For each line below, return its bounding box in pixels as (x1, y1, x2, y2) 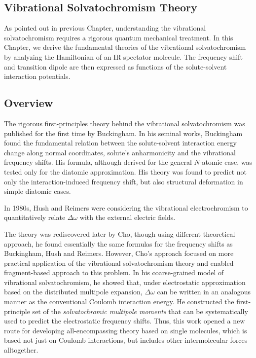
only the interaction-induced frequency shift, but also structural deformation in (4, 176, 243, 186)
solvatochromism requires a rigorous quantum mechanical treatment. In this (4, 32, 233, 42)
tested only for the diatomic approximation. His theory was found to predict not (4, 166, 247, 177)
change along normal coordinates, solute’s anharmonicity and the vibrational (4, 147, 236, 157)
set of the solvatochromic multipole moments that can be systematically (32, 306, 248, 316)
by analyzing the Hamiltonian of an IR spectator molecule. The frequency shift (4, 51, 243, 62)
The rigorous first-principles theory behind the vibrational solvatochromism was (4, 118, 245, 128)
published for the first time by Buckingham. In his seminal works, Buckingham (4, 128, 243, 138)
